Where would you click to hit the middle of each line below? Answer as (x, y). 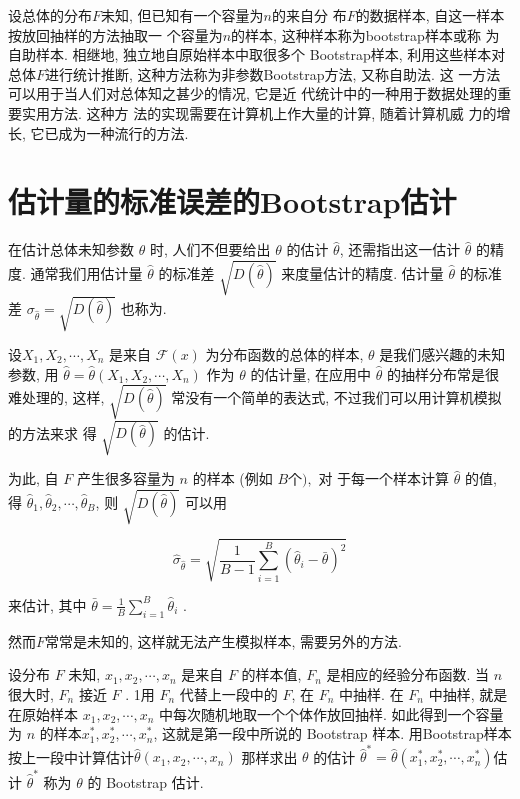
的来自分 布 (309, 15)
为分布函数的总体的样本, (284, 353)
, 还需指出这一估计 (400, 249)
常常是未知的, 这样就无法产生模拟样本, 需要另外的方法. (224, 640)
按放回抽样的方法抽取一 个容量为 (115, 34)
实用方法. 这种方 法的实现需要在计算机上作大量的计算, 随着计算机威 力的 (259, 112)
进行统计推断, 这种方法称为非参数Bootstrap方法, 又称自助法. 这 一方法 (273, 73)
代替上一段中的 (228, 693)
